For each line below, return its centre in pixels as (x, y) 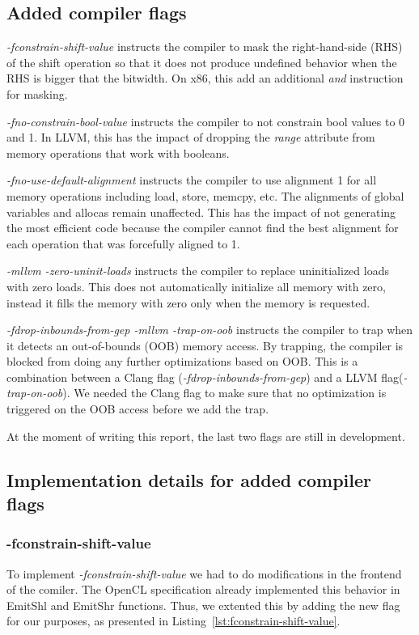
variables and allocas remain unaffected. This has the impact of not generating (201, 212)
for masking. (37, 93)
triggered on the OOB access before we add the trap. (138, 409)
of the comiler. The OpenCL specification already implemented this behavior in (203, 589)
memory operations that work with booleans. (118, 152)
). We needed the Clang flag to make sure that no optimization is (224, 393)
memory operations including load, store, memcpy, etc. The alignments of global (205, 195)
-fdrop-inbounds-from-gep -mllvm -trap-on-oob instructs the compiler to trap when (210, 330)
